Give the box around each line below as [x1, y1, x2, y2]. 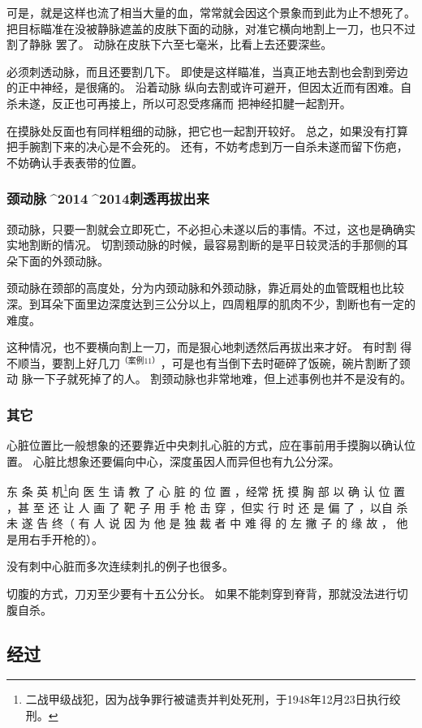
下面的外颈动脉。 [17, 252, 109, 269]
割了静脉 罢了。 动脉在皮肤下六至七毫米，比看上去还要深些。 [6, 36, 333, 53]
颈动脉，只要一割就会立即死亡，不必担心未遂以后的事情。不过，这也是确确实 [6, 220, 416, 237]
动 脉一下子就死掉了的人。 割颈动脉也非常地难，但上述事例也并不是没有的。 [6, 370, 412, 387]
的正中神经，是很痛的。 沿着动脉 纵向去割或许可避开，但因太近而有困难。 [6, 79, 401, 96]
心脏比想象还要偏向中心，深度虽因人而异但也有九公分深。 [32, 452, 340, 469]
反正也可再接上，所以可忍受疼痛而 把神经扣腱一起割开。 [51, 94, 351, 111]
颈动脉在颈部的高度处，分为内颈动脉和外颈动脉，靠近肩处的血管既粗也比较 [6, 279, 404, 296]
